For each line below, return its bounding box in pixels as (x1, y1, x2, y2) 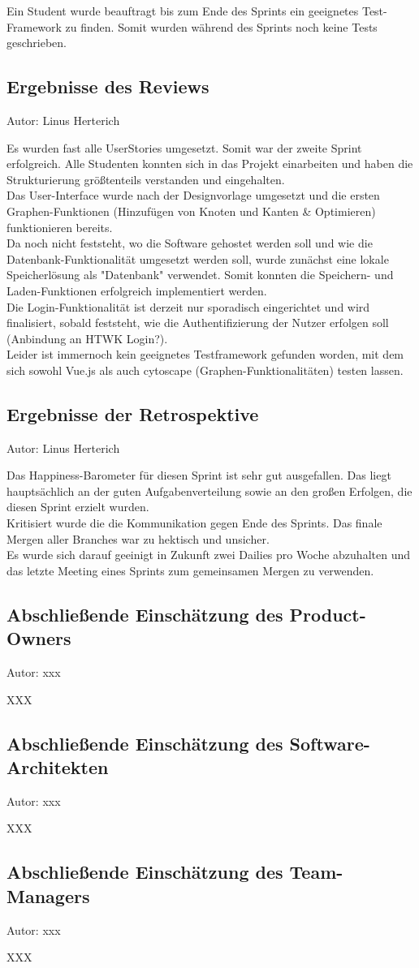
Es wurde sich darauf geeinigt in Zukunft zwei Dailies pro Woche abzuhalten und (6, 546, 410, 563)
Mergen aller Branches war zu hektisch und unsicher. (6, 530, 270, 547)
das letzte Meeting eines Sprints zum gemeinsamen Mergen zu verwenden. (6, 561, 374, 579)
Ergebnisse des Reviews (6, 74, 209, 99)
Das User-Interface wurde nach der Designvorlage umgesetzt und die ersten (6, 187, 380, 204)
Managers (6, 883, 90, 908)
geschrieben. (6, 34, 67, 51)
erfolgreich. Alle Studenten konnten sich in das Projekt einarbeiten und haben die (6, 155, 413, 172)
